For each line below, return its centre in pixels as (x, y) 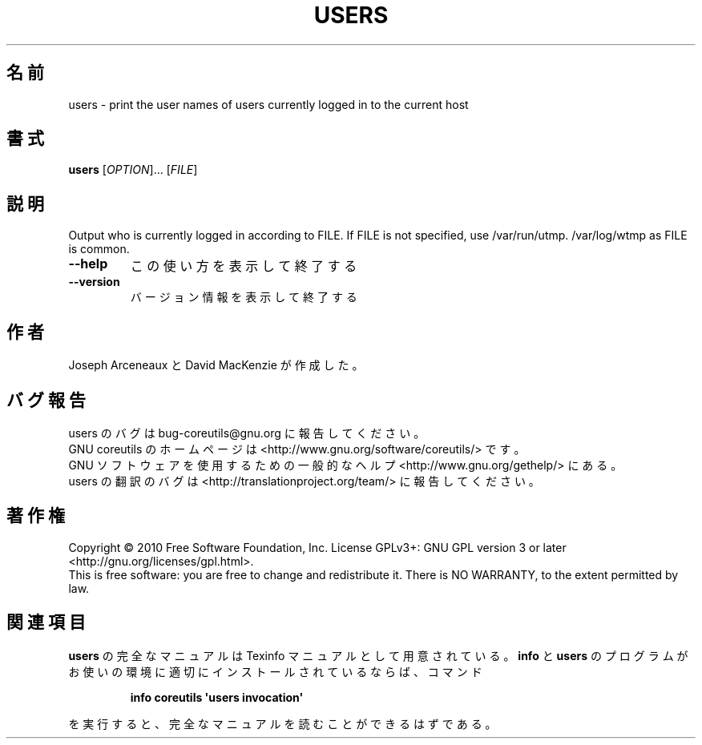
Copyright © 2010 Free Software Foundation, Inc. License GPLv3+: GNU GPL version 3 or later (317, 547)
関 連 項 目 (46, 622)
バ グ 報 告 (46, 400)
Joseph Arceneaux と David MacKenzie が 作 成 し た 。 (216, 365)
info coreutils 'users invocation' (217, 697)
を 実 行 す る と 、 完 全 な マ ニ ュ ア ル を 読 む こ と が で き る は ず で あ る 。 (282, 723)
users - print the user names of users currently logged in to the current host (268, 104)
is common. (99, 249)
